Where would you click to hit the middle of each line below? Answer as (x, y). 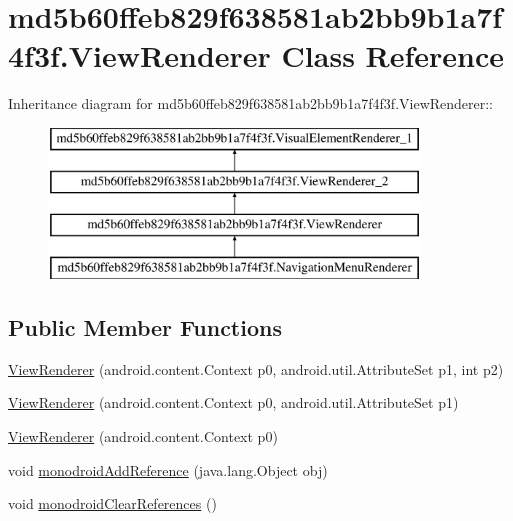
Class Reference (393, 55)
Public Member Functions (145, 327)
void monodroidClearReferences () (112, 503)
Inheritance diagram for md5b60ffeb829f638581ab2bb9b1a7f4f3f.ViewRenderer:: (251, 103)
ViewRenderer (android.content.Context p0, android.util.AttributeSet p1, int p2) (256, 368)
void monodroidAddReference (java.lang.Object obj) (168, 469)
